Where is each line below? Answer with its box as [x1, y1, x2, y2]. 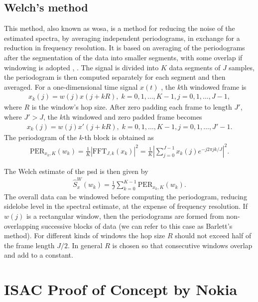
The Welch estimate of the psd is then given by [4, 165, 148, 176]
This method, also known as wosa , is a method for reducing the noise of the [4, 23, 235, 33]
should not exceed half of [175, 230, 252, 241]
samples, [229, 62, 255, 72]
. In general [68, 240, 103, 250]
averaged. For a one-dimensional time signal [4, 81, 138, 92]
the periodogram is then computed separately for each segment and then [4, 72, 226, 82]
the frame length [4, 240, 55, 250]
